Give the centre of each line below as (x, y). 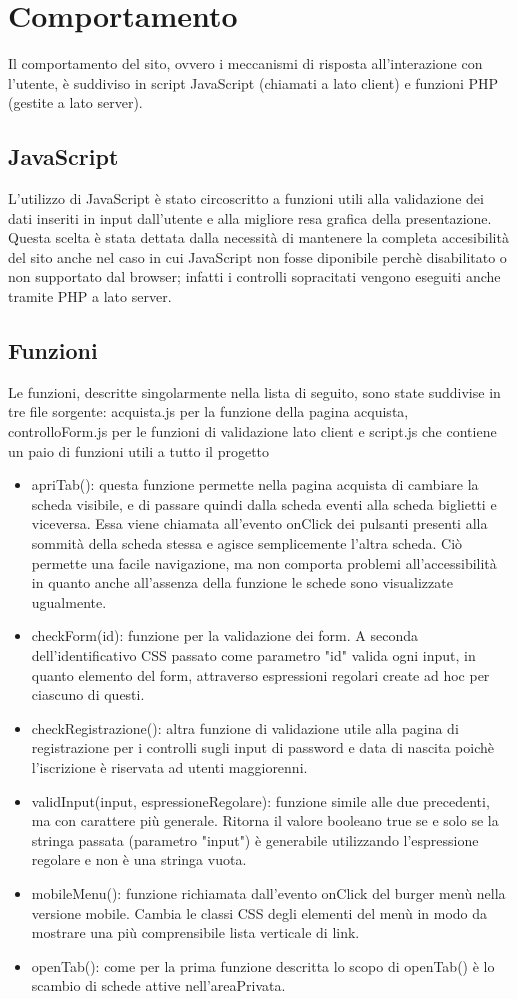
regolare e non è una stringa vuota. (139, 859)
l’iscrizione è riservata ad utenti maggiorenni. (169, 766)
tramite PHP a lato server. (90, 296)
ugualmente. (69, 601)
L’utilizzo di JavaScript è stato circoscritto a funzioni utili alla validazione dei (246, 198)
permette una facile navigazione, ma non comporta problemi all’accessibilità (264, 562)
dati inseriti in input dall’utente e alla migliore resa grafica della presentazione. (250, 217)
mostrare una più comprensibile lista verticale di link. (195, 932)
